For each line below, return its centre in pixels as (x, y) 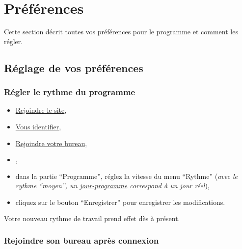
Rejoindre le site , (41, 110)
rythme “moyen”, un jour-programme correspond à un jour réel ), (112, 186)
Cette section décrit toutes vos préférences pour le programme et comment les (121, 32)
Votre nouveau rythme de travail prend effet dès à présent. (92, 218)
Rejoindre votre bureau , (51, 143)
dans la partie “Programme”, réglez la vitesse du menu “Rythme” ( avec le (126, 176)
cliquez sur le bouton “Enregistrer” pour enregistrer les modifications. (120, 202)
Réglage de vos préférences (74, 67)
